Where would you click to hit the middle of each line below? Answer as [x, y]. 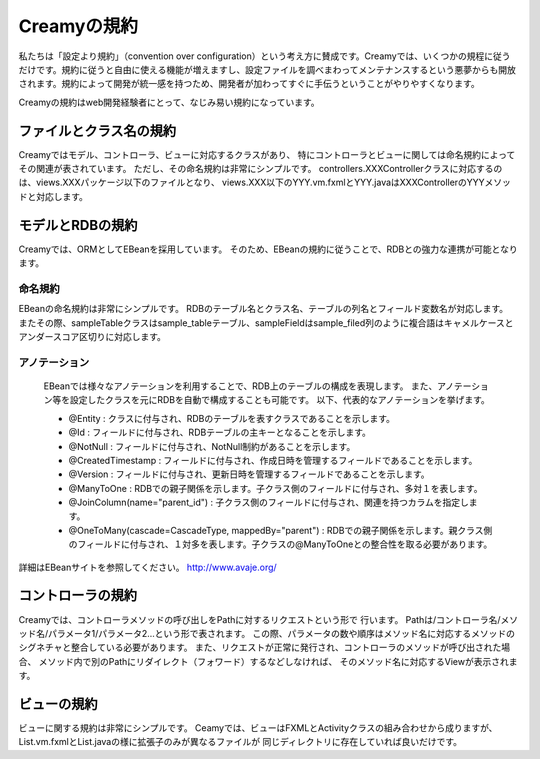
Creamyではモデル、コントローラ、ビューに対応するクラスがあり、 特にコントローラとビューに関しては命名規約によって [267, 154]
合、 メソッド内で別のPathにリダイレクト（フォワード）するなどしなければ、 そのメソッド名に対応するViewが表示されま [268, 661]
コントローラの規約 [77, 595]
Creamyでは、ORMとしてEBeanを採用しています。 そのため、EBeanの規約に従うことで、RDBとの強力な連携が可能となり [268, 249]
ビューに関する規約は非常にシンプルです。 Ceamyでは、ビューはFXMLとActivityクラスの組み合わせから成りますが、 [258, 728]
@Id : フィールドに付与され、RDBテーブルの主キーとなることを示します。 [220, 432]
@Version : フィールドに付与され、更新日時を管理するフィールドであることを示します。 [249, 474]
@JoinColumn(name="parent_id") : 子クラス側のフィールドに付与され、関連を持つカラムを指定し [268, 502]
